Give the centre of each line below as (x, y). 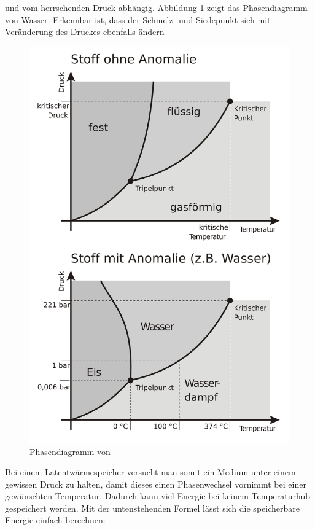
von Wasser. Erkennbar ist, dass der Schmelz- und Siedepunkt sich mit (138, 19)
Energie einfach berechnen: (55, 520)
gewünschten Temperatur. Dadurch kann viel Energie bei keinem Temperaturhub (157, 496)
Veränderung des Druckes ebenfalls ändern (85, 32)
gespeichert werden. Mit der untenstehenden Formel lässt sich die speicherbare (152, 508)
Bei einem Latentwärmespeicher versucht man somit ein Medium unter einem (150, 472)
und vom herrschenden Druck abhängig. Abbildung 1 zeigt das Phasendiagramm (156, 7)
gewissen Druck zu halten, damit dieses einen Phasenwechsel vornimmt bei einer (156, 484)
